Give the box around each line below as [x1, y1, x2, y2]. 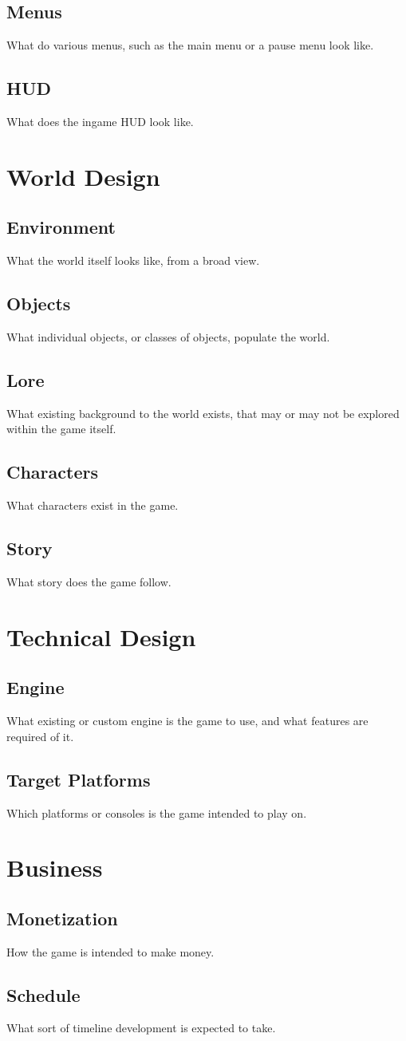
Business [6, 851, 103, 884]
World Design [6, 160, 160, 192]
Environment [6, 215, 116, 239]
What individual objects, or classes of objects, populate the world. [6, 328, 330, 345]
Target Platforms [6, 767, 151, 791]
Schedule [6, 982, 81, 1007]
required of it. [6, 728, 74, 744]
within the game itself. [6, 420, 116, 437]
